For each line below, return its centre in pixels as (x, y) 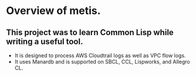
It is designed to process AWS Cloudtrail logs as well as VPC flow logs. (100, 56)
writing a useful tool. (45, 41)
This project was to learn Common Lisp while (90, 32)
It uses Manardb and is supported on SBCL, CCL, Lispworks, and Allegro (102, 62)
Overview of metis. (53, 11)
